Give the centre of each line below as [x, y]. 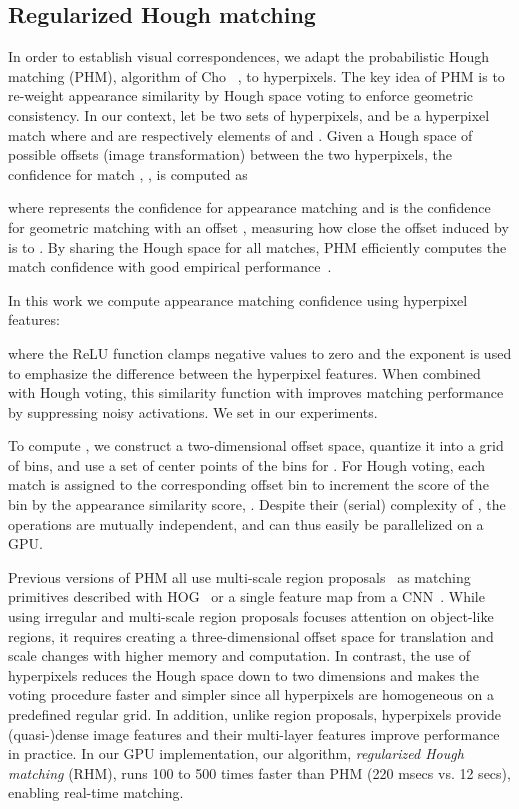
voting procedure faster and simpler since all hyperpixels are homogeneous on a [251, 694]
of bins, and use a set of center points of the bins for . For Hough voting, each [247, 464]
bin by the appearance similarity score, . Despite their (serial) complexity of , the [257, 504]
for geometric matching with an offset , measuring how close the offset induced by [258, 226]
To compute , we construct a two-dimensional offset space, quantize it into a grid [256, 445]
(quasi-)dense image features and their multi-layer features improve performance [254, 733]
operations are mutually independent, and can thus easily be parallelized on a [246, 523]
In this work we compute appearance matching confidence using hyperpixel [238, 299]
